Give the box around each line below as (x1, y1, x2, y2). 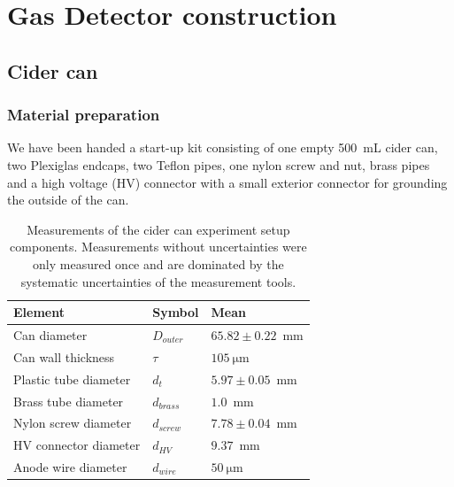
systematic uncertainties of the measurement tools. (20, 272, 296, 290)
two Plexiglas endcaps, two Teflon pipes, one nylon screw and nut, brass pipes (7, 155, 430, 174)
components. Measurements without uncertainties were (10, 237, 307, 256)
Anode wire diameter (13, 458, 127, 476)
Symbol (152, 303, 199, 321)
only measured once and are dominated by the (33, 254, 284, 273)
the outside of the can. (7, 190, 129, 209)
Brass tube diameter (13, 391, 124, 410)
